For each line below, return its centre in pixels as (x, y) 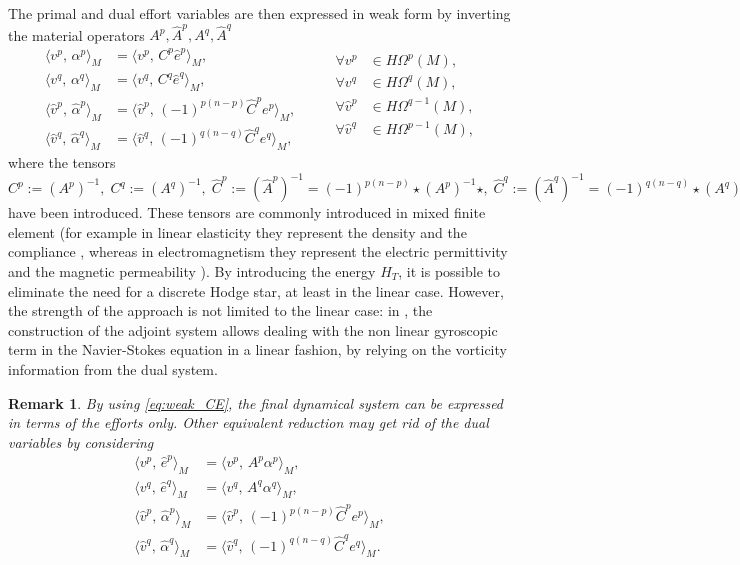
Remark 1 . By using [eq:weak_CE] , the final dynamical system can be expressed (256, 402)
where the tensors (62, 162)
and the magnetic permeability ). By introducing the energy (192, 270)
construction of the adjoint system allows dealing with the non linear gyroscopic (253, 329)
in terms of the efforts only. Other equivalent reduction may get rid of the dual (248, 422)
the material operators (76, 34)
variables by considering (81, 441)
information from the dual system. (113, 368)
